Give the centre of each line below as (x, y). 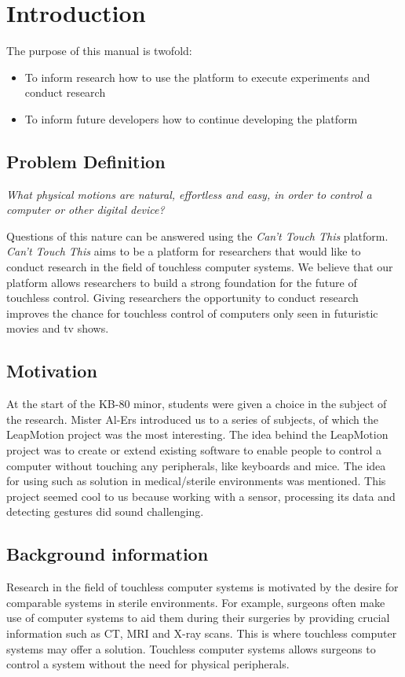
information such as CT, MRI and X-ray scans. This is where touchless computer (202, 633)
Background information (108, 554)
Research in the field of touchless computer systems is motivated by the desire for (202, 587)
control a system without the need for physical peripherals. (148, 664)
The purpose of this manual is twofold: (99, 51)
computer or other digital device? (86, 210)
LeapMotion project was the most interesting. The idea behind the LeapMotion (197, 434)
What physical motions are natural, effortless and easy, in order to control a (189, 194)
